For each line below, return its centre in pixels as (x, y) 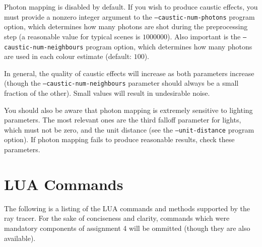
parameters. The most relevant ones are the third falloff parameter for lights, (123, 120)
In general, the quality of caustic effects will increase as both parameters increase (129, 73)
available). (20, 238)
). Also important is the (204, 36)
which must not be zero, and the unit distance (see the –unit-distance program (129, 129)
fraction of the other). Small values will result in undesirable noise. (107, 93)
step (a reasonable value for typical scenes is (72, 36)
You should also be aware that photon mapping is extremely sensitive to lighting (128, 110)
